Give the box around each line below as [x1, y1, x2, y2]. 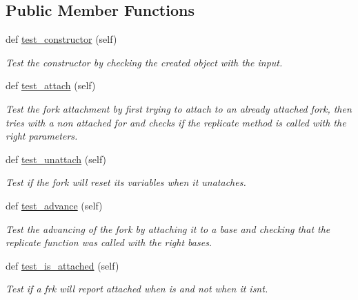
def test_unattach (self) [6, 151, 107, 166]
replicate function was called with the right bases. [6, 235, 212, 250]
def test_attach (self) [6, 78, 96, 93]
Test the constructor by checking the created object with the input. [6, 55, 283, 69]
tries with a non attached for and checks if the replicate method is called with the [6, 115, 346, 129]
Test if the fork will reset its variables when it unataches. [6, 175, 246, 189]
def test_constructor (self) [6, 32, 117, 46]
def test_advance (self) [6, 198, 103, 212]
